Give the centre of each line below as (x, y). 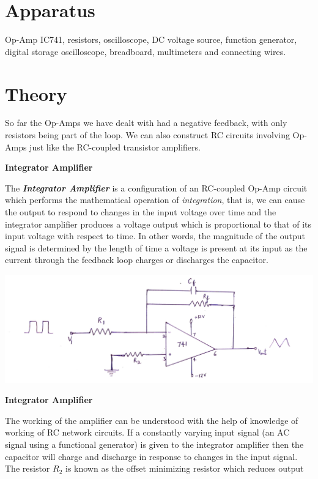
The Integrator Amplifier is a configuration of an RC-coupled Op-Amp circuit (156, 188)
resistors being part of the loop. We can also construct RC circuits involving (147, 135)
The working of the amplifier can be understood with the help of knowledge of (152, 420)
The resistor (28, 468)
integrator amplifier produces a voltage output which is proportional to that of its (158, 224)
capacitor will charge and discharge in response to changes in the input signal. (151, 456)
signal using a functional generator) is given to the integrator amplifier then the (154, 444)
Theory (36, 93)
